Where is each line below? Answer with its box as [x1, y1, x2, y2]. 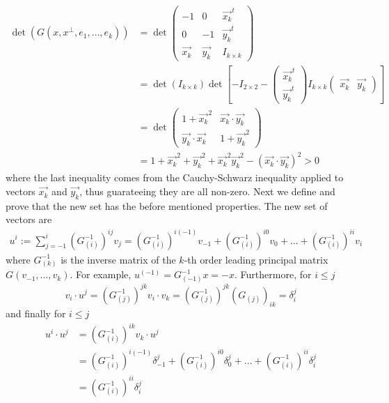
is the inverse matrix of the [61, 252, 176, 266]
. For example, [70, 267, 132, 282]
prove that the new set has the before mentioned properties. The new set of [6, 198, 328, 213]
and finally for [6, 306, 66, 321]
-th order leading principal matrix [184, 252, 328, 266]
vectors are [6, 212, 52, 227]
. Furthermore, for [235, 267, 312, 282]
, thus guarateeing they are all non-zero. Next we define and [79, 184, 335, 199]
